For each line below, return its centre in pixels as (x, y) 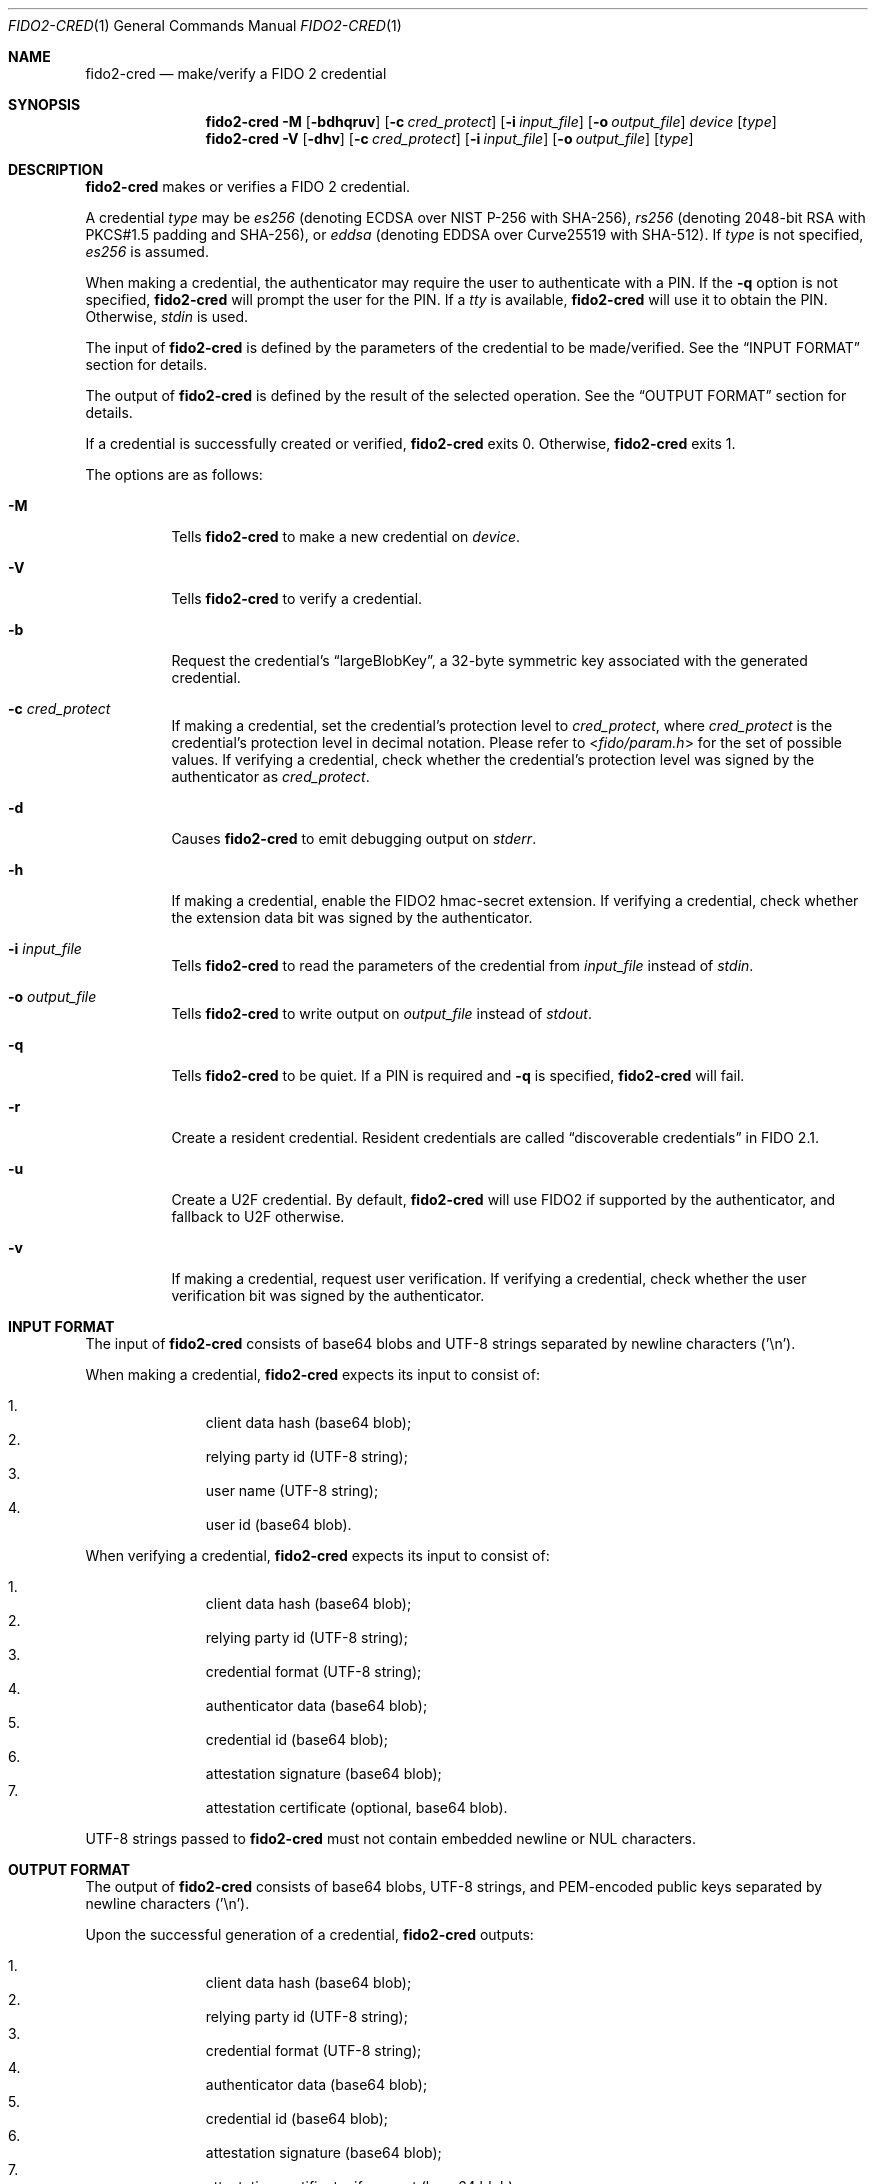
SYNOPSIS (44, 104)
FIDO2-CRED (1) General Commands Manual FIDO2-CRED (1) (205, 25)
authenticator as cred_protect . (270, 776)
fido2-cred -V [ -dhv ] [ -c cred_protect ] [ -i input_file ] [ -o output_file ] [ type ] (449, 138)
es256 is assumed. (147, 251)
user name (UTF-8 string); (292, 1490)
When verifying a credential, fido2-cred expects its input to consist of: (317, 1555)
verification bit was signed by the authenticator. (328, 1295)
